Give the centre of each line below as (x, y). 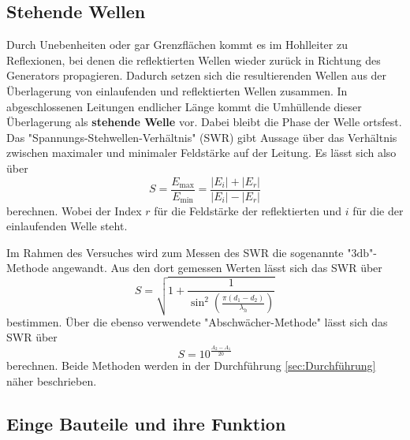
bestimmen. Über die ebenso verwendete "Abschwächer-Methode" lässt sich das (197, 321)
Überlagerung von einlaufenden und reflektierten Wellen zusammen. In (177, 90)
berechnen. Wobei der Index (74, 210)
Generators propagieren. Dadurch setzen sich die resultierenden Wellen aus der (197, 75)
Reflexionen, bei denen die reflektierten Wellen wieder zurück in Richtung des (194, 60)
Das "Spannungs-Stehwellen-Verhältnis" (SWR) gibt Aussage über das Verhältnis (202, 137)
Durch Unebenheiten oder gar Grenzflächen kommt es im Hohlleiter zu (177, 45)
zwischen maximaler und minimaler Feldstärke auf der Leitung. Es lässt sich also (201, 153)
